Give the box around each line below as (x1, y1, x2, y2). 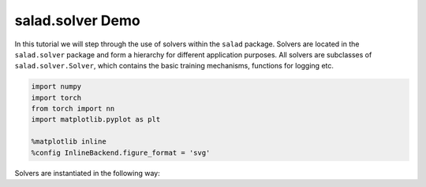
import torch (31, 93, 82, 102)
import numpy (31, 82, 82, 91)
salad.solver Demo (14, 12, 141, 29)
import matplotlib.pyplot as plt (31, 115, 161, 124)
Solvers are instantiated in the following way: (14, 168, 161, 178)
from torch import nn (31, 104, 115, 113)
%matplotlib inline (31, 137, 106, 146)
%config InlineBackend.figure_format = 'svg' (31, 148, 211, 157)
